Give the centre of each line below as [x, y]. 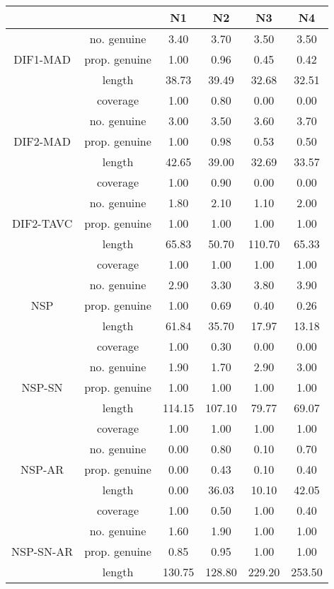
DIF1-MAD [42, 59]
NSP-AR [42, 469]
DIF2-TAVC [42, 223]
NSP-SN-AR [42, 551]
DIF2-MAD [42, 141]
